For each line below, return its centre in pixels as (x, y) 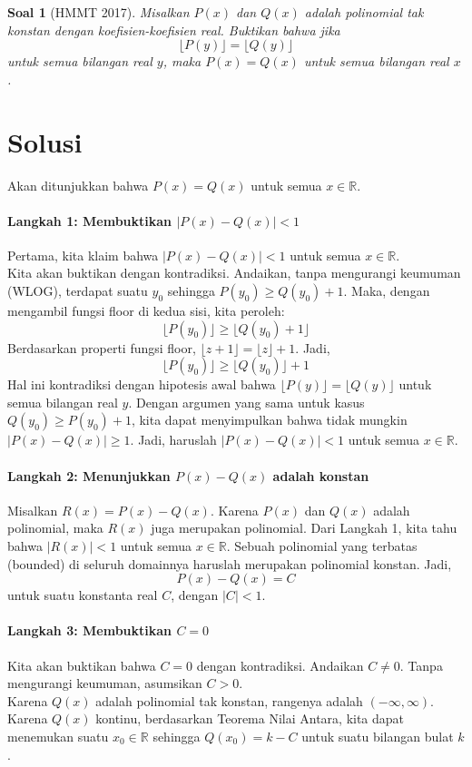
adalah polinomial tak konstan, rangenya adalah (229, 700)
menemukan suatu (58, 736)
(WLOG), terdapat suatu (78, 291)
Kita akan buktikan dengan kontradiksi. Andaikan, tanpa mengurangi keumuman (234, 273)
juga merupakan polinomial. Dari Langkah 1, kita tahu (304, 528)
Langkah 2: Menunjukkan (89, 475)
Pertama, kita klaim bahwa (83, 255)
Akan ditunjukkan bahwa (78, 185)
